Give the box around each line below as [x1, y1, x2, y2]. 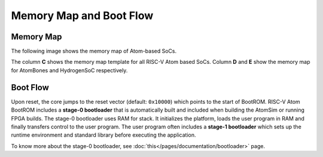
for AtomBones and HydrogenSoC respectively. [11, 66, 128, 74]
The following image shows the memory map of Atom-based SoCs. [11, 48, 177, 55]
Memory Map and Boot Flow [11, 9, 154, 22]
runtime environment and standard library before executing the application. [11, 131, 196, 138]
